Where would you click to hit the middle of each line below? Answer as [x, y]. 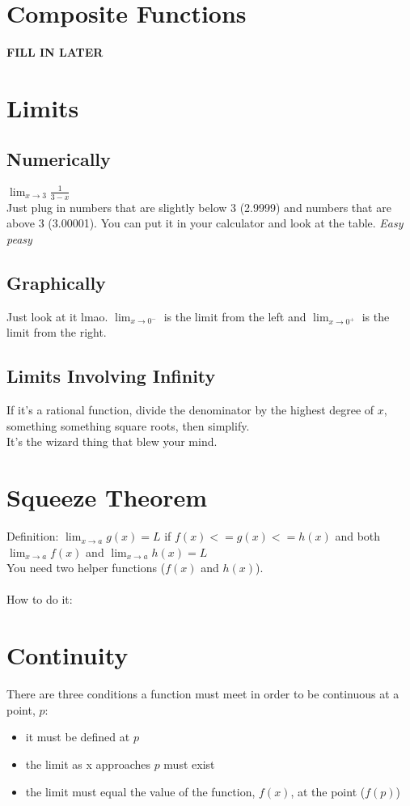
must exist [189, 764]
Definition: [33, 536]
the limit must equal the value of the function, [140, 791]
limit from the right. [57, 332]
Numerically [59, 159]
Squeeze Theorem [107, 497]
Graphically [56, 282]
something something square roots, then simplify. [128, 425]
